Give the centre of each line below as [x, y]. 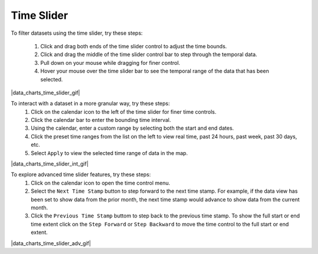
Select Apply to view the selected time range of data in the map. [109, 153]
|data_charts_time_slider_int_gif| [50, 164]
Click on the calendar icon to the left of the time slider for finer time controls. [124, 111]
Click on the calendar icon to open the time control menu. [101, 183]
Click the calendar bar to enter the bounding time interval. [101, 120]
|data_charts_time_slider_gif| [45, 93]
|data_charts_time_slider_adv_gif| [51, 243]
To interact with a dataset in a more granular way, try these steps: [90, 104]
